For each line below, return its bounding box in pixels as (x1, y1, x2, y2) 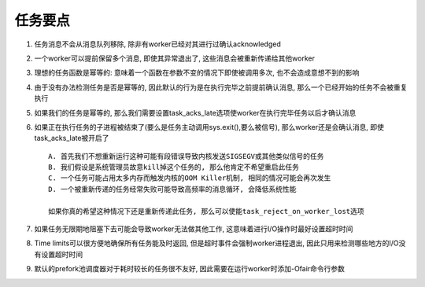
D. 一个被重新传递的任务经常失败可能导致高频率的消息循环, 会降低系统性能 (48, 185, 297, 193)
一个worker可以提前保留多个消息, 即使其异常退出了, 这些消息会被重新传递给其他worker (34, 53, 315, 63)
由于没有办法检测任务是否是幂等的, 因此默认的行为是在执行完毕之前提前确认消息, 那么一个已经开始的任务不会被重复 (34, 83, 408, 92)
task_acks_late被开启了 (34, 134, 109, 143)
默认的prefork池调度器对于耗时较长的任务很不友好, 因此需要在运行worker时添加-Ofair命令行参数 (34, 264, 346, 274)
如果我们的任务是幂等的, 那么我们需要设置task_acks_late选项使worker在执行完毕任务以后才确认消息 (34, 108, 357, 117)
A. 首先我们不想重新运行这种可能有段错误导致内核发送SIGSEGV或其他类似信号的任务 (48, 152, 324, 160)
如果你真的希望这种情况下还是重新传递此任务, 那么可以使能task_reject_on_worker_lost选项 (48, 207, 365, 215)
